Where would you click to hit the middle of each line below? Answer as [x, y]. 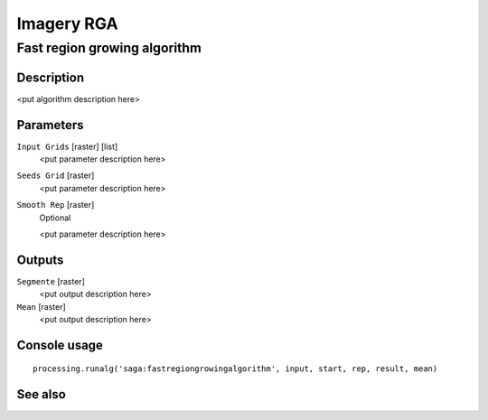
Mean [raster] [42, 306]
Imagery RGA [67, 23]
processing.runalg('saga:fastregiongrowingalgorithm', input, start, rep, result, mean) [235, 369]
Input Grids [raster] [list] [67, 146]
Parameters [50, 125]
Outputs [40, 260]
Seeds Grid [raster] [56, 175]
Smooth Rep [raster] [56, 205]
